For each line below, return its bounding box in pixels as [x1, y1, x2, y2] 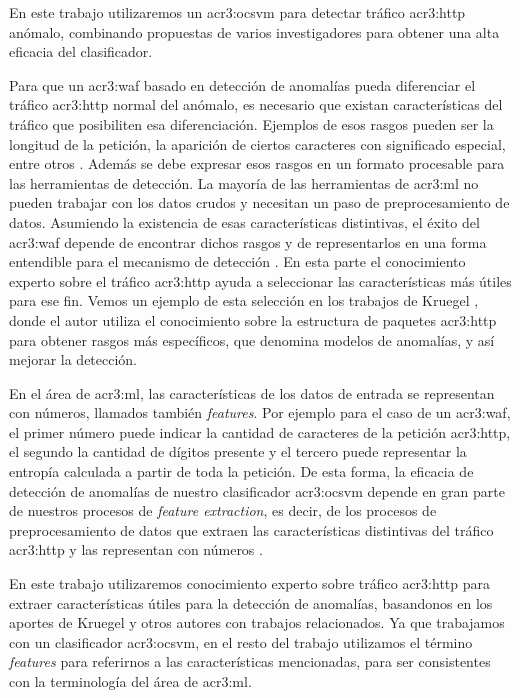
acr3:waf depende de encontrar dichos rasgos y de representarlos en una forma [9, 231, 487, 252]
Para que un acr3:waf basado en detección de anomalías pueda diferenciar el [9, 74, 476, 95]
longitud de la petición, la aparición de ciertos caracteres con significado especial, [9, 133, 506, 154]
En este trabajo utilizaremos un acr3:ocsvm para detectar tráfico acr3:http [9, 2, 466, 22]
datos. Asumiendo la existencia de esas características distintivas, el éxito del [9, 211, 480, 232]
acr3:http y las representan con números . [9, 539, 263, 560]
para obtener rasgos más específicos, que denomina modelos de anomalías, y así [9, 329, 495, 350]
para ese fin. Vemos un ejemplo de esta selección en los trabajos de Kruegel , [9, 290, 479, 311]
